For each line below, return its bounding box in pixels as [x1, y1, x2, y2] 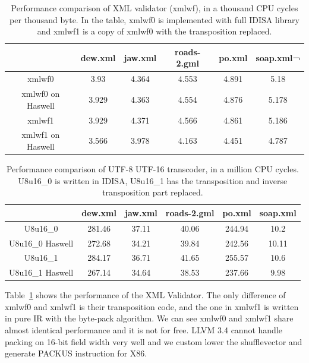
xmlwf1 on [21, 128, 60, 141]
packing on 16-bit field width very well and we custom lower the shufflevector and [5, 335, 302, 348]
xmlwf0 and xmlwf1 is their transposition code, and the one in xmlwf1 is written [5, 300, 299, 313]
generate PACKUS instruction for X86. [5, 347, 147, 359]
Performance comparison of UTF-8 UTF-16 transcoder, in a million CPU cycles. [6, 163, 299, 175]
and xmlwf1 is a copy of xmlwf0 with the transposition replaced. [37, 25, 272, 37]
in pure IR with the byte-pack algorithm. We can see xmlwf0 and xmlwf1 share [5, 312, 294, 324]
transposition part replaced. [102, 186, 203, 198]
